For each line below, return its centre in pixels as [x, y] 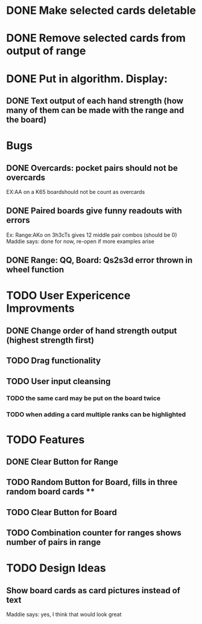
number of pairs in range [54, 542]
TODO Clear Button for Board [62, 512]
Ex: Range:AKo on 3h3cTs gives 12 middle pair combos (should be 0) [92, 235]
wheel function [35, 270]
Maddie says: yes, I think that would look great [64, 614]
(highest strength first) [50, 340]
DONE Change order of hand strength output [92, 331]
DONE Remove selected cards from [96, 38]
